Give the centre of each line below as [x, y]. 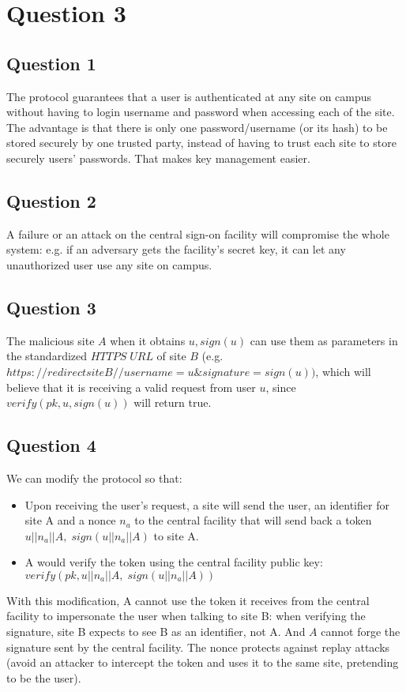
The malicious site [51, 340]
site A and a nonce [70, 520]
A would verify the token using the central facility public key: [174, 562]
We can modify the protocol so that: [94, 478]
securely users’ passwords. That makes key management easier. [158, 158]
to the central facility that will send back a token [253, 520]
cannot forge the [361, 632]
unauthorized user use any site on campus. [109, 264]
